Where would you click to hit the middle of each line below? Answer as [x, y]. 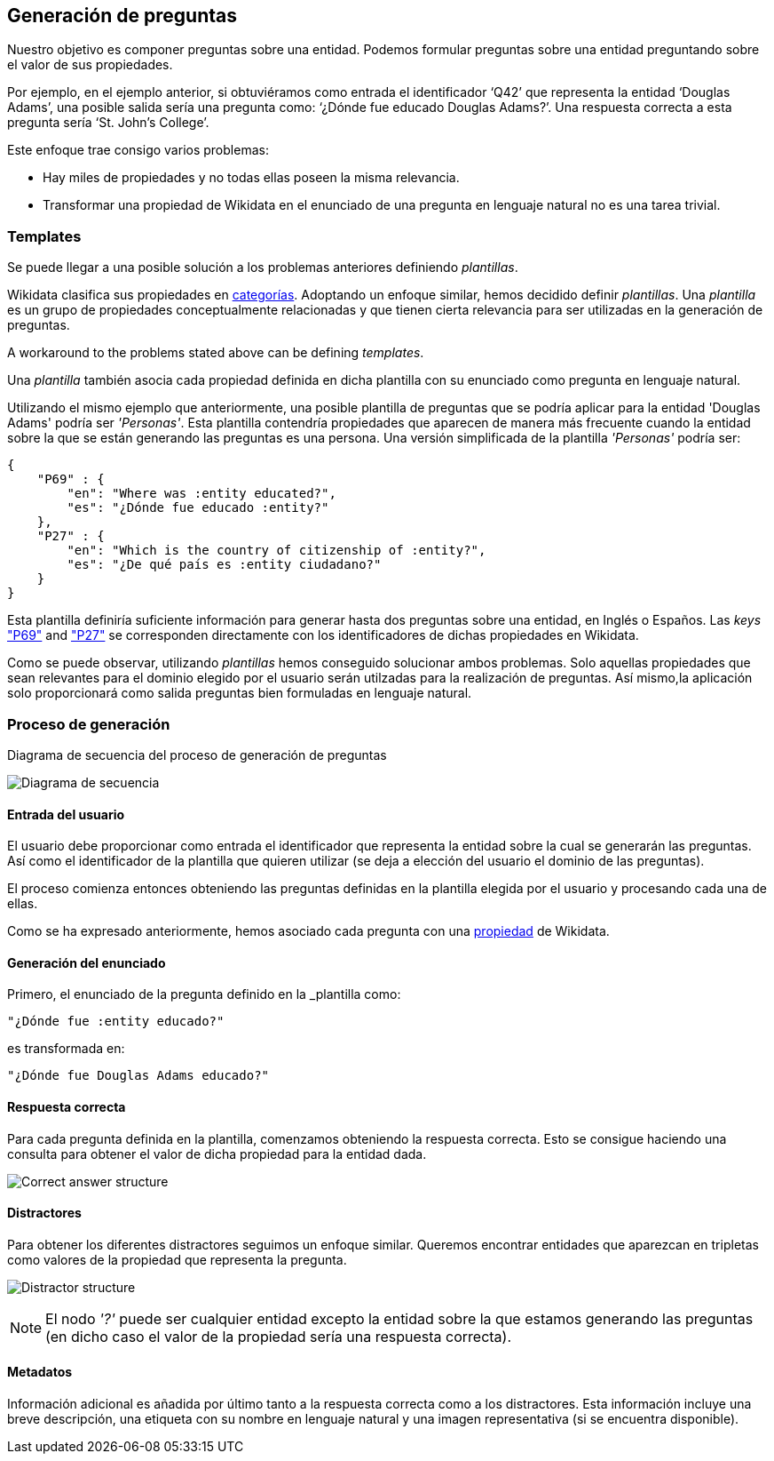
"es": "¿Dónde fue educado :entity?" [198, 508]
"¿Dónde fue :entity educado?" [116, 1022]
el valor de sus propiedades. [90, 65]
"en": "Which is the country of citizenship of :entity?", [276, 551]
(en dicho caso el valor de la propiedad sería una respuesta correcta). [279, 1336]
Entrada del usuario [66, 814]
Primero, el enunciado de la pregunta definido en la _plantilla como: [204, 994]
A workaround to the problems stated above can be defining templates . [216, 353]
